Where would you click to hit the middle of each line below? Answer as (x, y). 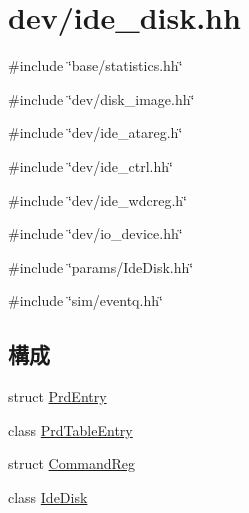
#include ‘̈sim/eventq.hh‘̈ (85, 300)
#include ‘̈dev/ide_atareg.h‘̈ (95, 132)
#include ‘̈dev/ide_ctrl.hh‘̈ (90, 165)
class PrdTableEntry (70, 429)
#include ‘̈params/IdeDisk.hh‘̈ (101, 266)
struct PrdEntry (57, 396)
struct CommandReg (72, 463)
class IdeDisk (48, 496)
